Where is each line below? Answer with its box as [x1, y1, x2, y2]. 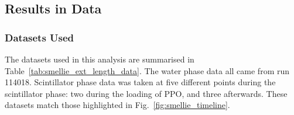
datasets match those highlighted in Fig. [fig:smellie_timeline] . [5, 99, 230, 111]
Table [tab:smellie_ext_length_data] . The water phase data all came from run [5, 64, 290, 76]
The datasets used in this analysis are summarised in [5, 53, 194, 65]
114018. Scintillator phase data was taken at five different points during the [5, 76, 276, 88]
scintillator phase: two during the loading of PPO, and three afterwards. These [5, 87, 288, 99]
